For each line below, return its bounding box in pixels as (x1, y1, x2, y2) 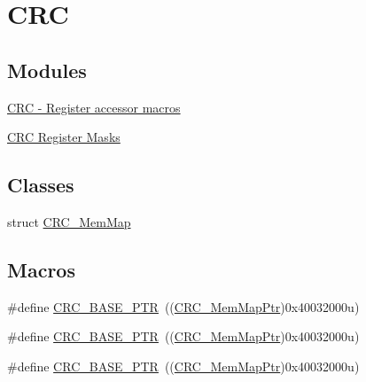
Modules (7, 56, 87, 83)
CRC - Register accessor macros (7, 97, 181, 116)
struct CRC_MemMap (7, 212, 131, 230)
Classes (7, 171, 74, 199)
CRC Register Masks (7, 128, 121, 146)
